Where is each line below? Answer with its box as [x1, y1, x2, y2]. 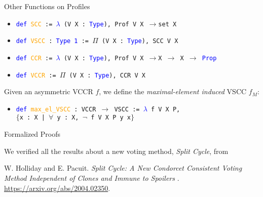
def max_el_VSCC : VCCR [16, 105, 96, 113]
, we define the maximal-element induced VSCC [99, 86, 247, 97]
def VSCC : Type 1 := [16, 37, 89, 45]
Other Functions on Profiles [4, 1, 90, 11]
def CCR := [16, 54, 53, 62]
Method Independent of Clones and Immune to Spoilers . [4, 172, 179, 183]
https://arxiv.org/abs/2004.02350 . [4, 182, 110, 193]
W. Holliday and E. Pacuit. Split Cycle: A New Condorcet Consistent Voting [4, 163, 242, 173]
